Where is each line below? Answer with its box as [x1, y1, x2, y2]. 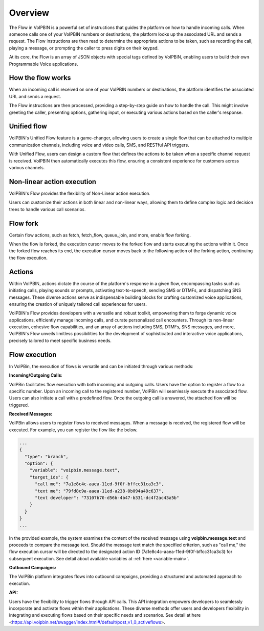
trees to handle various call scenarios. [9, 206, 86, 212]
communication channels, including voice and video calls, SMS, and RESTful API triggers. [9, 142, 189, 148]
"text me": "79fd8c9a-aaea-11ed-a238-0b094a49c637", [35, 488, 164, 494]
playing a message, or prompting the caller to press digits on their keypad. [9, 45, 159, 51]
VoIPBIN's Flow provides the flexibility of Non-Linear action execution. [9, 190, 151, 196]
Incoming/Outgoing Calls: [9, 372, 63, 378]
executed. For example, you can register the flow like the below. [9, 427, 138, 433]
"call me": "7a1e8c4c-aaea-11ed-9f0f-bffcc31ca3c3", [35, 481, 164, 487]
